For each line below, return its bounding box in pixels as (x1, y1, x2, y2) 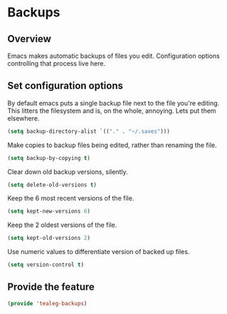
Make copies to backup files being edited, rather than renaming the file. (7, 141, 217, 149)
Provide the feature (7, 281, 95, 293)
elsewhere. (7, 113, 40, 122)
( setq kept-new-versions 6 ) (7, 208, 91, 215)
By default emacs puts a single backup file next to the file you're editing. (7, 98, 220, 107)
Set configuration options (7, 80, 123, 92)
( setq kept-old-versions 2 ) (7, 235, 91, 242)
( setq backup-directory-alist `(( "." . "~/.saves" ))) (7, 128, 171, 135)
